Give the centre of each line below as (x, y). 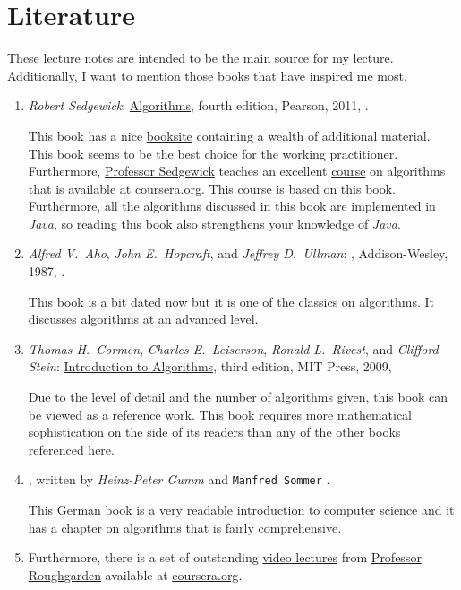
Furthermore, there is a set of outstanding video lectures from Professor (225, 557)
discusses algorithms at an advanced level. (143, 319)
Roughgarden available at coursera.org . (135, 574)
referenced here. (71, 449)
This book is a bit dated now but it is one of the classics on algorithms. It (231, 301)
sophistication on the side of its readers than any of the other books (214, 432)
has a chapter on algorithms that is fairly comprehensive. (185, 527)
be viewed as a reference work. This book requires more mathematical (220, 414)
